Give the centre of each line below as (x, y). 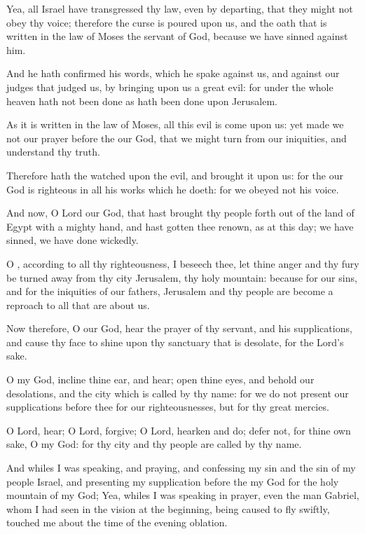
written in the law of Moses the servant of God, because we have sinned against (177, 36)
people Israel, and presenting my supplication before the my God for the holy (173, 481)
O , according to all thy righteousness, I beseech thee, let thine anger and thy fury (183, 263)
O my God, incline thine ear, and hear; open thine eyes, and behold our (160, 379)
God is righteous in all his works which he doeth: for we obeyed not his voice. (173, 189)
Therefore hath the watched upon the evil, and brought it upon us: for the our (175, 175)
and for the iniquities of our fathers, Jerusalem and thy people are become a (170, 291)
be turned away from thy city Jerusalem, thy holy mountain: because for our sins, (182, 277)
